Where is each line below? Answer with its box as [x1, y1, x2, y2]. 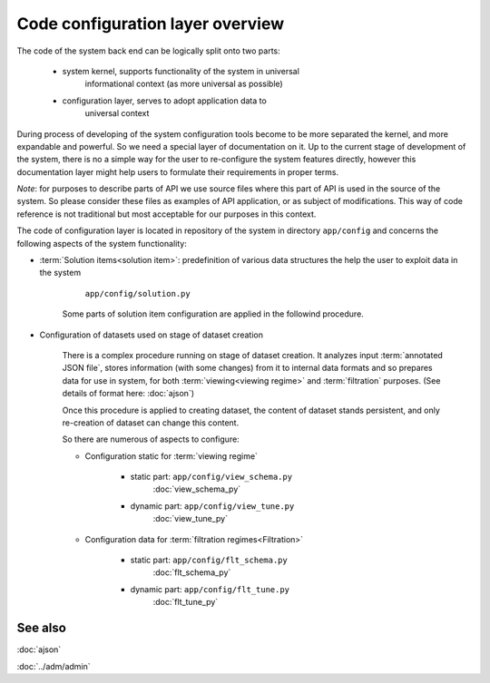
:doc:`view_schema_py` [152, 483, 241, 494]
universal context [84, 108, 150, 119]
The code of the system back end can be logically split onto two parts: [16, 45, 280, 56]
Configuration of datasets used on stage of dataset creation [39, 329, 263, 340]
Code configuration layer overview [16, 14, 285, 34]
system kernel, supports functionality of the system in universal [62, 65, 299, 76]
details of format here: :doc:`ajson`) [62, 388, 195, 399]
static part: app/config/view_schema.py [130, 472, 293, 483]
